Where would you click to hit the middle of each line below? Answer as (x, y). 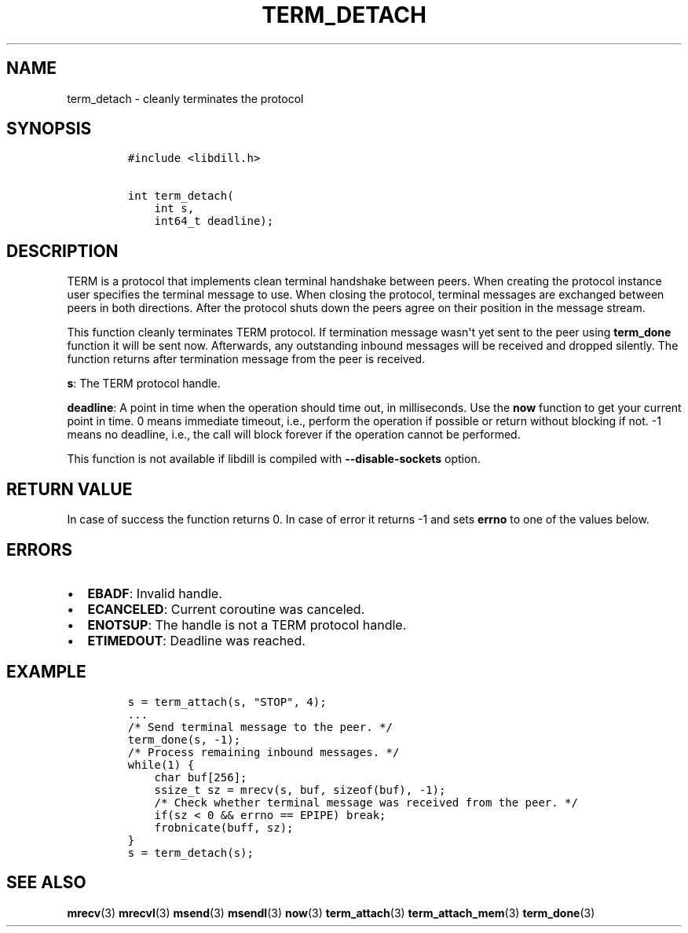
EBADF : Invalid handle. (155, 593)
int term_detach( (181, 196)
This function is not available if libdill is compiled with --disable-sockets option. (274, 459)
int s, (174, 209)
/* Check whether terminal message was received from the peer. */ (366, 802)
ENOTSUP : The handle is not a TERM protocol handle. (247, 624)
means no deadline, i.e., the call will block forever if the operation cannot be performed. (294, 435)
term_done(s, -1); (184, 739)
